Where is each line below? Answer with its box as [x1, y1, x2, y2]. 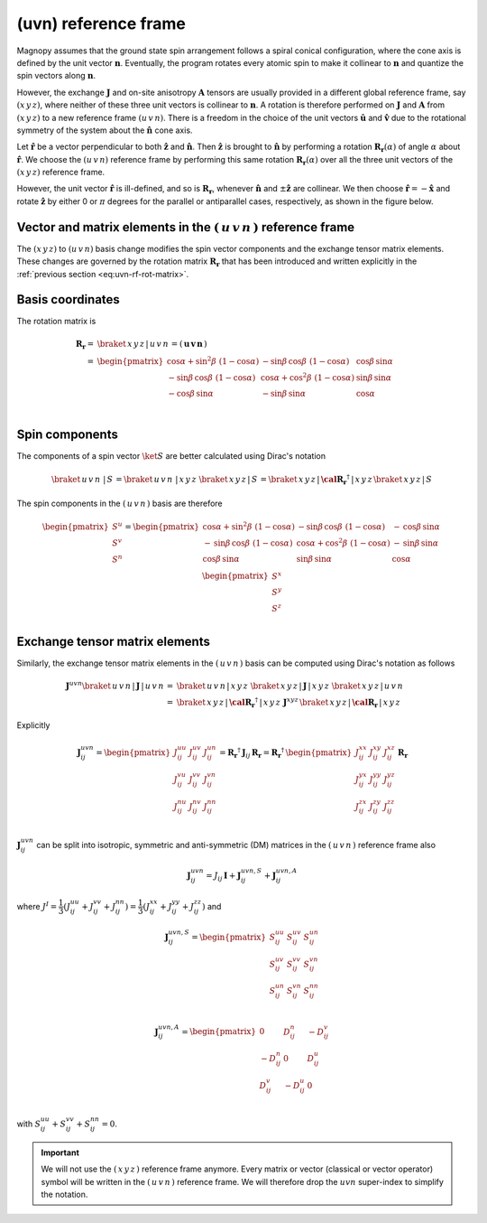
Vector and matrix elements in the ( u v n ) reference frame [16, 219, 355, 235]
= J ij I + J [206, 871, 242, 882]
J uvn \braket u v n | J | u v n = [65, 679, 174, 691]
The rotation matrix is [16, 316, 96, 327]
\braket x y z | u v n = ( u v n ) [96, 339, 207, 349]
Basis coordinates [16, 292, 121, 307]
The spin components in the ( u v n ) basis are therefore [16, 498, 223, 509]
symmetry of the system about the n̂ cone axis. [16, 125, 193, 135]
